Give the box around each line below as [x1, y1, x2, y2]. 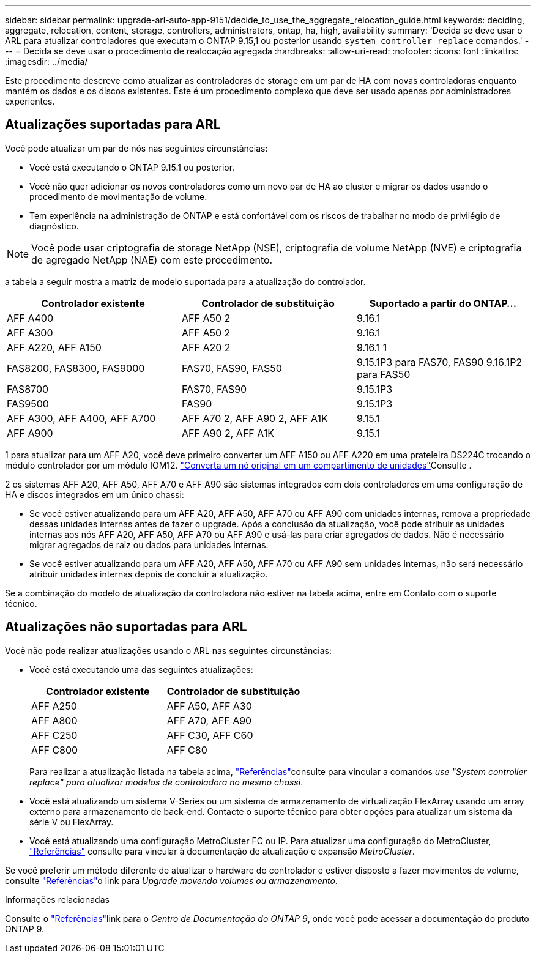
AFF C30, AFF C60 [166, 729, 253, 741]
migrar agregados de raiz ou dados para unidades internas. [29, 539, 269, 550]
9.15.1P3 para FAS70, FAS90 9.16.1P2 [356, 355, 523, 368]
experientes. [5, 96, 55, 106]
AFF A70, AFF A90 [166, 714, 252, 727]
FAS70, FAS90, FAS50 [181, 362, 282, 374]
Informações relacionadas [5, 894, 110, 905]
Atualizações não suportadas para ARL [5, 619, 247, 635]
